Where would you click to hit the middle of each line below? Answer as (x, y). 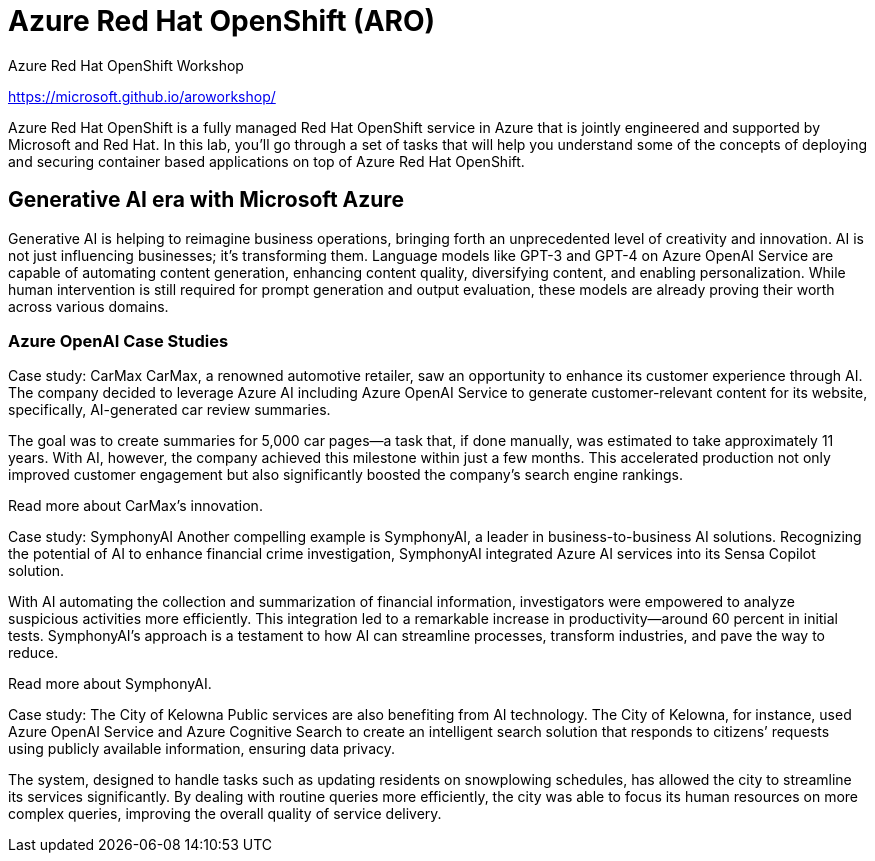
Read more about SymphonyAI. (110, 684)
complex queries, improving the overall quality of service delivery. (225, 814)
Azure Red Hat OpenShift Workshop (126, 65)
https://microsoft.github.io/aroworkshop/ (142, 96)
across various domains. (88, 306)
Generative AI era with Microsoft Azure (206, 200)
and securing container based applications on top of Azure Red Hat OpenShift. (266, 161)
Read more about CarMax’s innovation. (135, 506)
